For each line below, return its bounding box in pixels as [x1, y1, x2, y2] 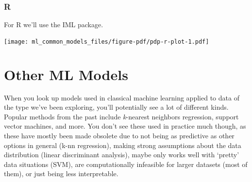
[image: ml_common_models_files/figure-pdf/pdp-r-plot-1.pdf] [4, 38, 209, 45]
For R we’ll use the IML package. [4, 19, 103, 30]
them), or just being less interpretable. [4, 168, 118, 179]
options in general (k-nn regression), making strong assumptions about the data [4, 140, 241, 150]
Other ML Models [4, 64, 128, 84]
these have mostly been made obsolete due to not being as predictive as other [4, 130, 235, 140]
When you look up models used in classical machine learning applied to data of [4, 92, 239, 102]
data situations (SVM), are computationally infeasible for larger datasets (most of [4, 159, 248, 169]
